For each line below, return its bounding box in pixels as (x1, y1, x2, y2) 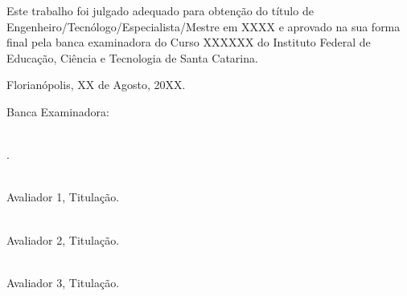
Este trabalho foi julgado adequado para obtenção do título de (6, 2, 314, 18)
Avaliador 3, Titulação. (6, 274, 120, 290)
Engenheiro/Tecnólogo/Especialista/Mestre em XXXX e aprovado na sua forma (6, 18, 401, 34)
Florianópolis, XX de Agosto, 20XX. (6, 76, 186, 93)
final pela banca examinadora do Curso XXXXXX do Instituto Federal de (6, 34, 371, 51)
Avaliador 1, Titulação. (6, 189, 120, 205)
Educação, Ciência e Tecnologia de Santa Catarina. (6, 49, 258, 66)
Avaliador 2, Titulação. (6, 231, 120, 248)
